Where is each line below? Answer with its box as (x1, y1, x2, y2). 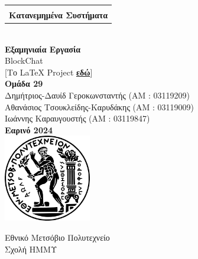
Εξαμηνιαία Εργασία (5, 42, 81, 55)
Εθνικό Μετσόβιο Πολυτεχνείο (5, 231, 110, 244)
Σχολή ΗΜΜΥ (5, 242, 57, 255)
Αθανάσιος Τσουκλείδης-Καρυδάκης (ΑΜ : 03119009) (5, 100, 194, 113)
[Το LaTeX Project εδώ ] (5, 65, 93, 78)
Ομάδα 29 (5, 77, 43, 90)
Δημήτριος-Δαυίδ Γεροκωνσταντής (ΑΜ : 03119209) (5, 89, 190, 101)
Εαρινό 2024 (5, 123, 53, 136)
